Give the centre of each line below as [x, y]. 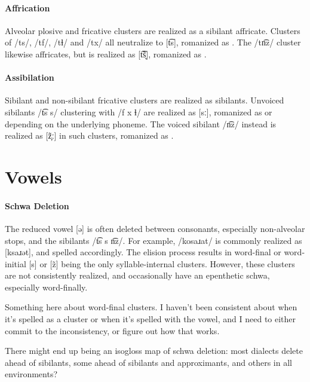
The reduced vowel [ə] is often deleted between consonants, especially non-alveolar [155, 228]
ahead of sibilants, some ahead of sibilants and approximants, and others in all [148, 362]
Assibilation [30, 77]
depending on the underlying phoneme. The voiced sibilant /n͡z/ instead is [141, 123]
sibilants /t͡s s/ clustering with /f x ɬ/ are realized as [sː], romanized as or [139, 111]
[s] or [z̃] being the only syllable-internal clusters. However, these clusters [162, 263]
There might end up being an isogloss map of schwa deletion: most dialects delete [154, 351]
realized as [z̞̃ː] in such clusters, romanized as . [89, 135]
